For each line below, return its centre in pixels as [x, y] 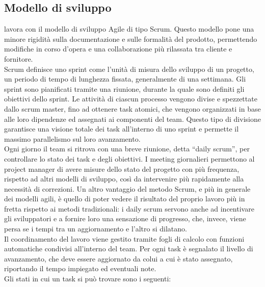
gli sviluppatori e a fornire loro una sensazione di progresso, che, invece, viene [125, 218]
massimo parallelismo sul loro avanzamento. [72, 138]
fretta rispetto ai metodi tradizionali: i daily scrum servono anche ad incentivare [129, 208]
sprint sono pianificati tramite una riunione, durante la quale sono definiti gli [124, 88]
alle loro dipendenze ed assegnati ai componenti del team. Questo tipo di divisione [132, 119]
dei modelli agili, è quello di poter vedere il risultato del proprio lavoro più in [125, 199]
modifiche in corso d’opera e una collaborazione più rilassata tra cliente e [118, 49]
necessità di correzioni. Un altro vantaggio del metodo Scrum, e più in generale [127, 188]
